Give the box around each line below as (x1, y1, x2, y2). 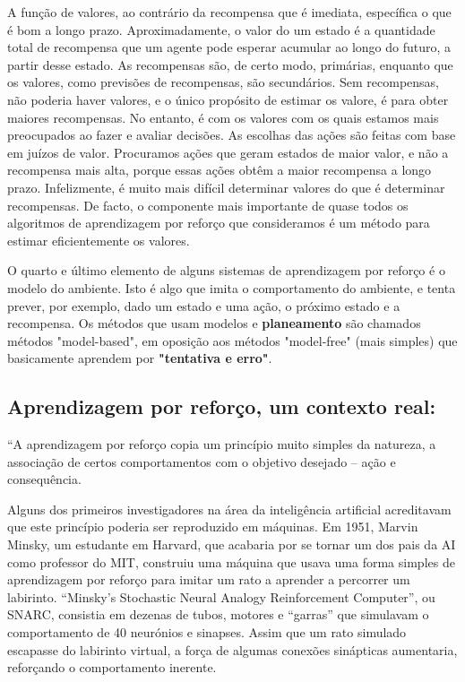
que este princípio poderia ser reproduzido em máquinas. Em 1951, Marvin (7, 517, 418, 536)
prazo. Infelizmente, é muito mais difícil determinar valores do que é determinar (7, 177, 445, 196)
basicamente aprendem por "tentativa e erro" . (7, 349, 272, 367)
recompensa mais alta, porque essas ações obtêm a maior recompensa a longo (7, 160, 432, 179)
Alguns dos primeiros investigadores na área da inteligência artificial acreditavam (7, 499, 452, 518)
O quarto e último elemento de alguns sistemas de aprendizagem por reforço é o (7, 261, 445, 280)
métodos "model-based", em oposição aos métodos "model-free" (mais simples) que (7, 331, 458, 350)
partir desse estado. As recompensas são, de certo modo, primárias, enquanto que (7, 55, 453, 73)
